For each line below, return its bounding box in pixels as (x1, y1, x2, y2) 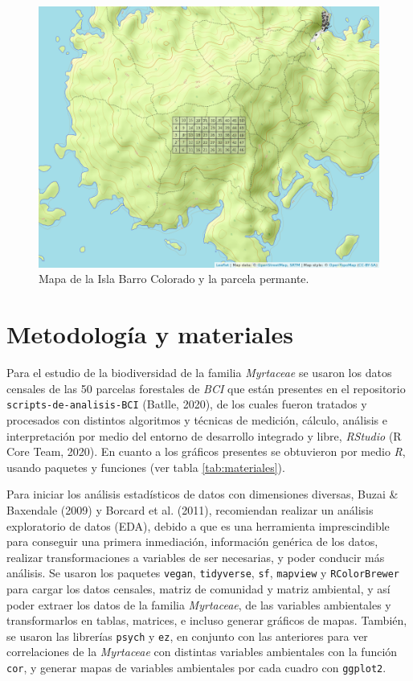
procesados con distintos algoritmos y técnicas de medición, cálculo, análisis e (6, 411, 387, 428)
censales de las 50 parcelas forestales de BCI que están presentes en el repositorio (6, 379, 406, 396)
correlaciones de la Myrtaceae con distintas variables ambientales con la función (6, 643, 398, 660)
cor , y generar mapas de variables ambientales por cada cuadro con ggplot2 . (6, 659, 386, 676)
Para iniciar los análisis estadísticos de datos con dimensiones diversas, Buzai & (6, 486, 399, 503)
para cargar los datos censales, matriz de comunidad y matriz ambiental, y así (6, 580, 391, 597)
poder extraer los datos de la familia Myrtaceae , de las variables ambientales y (6, 596, 391, 613)
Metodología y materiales (6, 318, 294, 351)
